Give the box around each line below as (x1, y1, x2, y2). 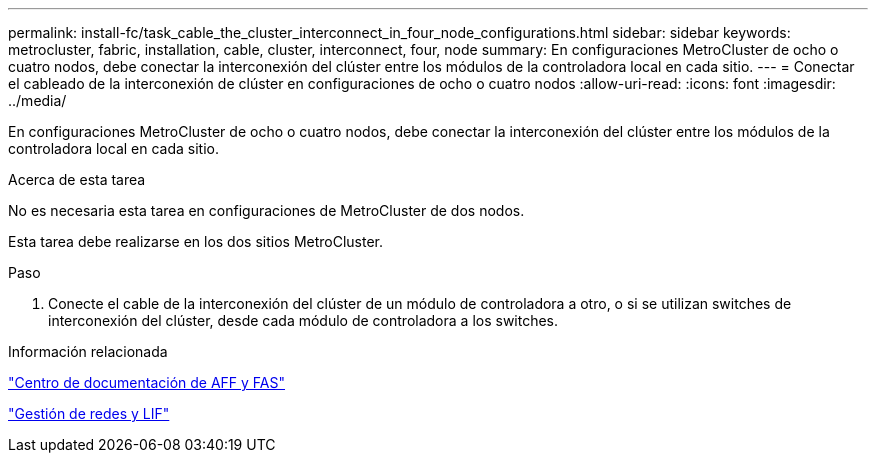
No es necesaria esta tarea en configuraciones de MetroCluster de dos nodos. (8, 202, 525, 219)
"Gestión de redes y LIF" (8, 405, 170, 422)
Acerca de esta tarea (8, 171, 146, 188)
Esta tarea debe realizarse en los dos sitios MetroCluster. (8, 233, 384, 250)
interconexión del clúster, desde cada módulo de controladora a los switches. (48, 312, 559, 329)
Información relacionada (8, 343, 168, 360)
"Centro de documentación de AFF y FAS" (8, 374, 286, 391)
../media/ (8, 92, 67, 109)
